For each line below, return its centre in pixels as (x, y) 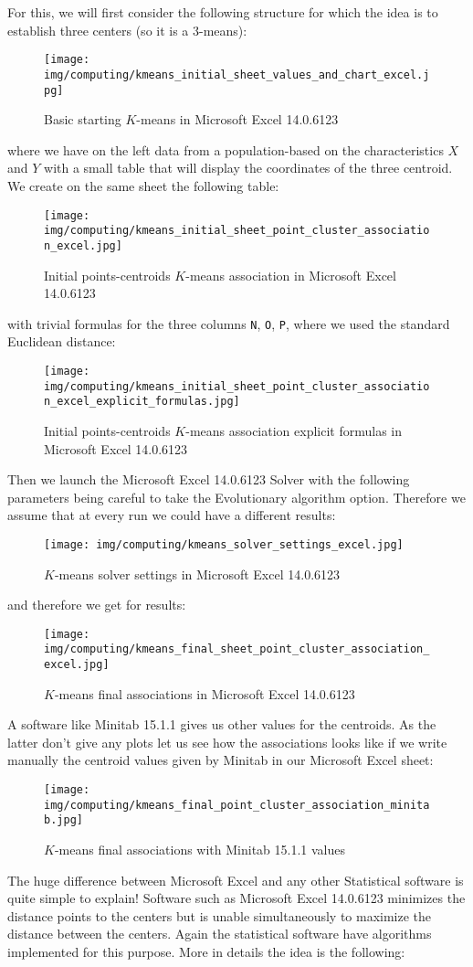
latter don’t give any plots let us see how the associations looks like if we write (227, 742)
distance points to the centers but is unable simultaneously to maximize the (220, 915)
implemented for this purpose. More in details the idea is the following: (206, 951)
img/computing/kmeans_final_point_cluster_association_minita (237, 805)
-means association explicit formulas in (294, 430)
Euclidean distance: (62, 341)
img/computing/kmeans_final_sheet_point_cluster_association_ (237, 649)
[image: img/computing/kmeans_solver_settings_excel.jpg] (224, 544)
